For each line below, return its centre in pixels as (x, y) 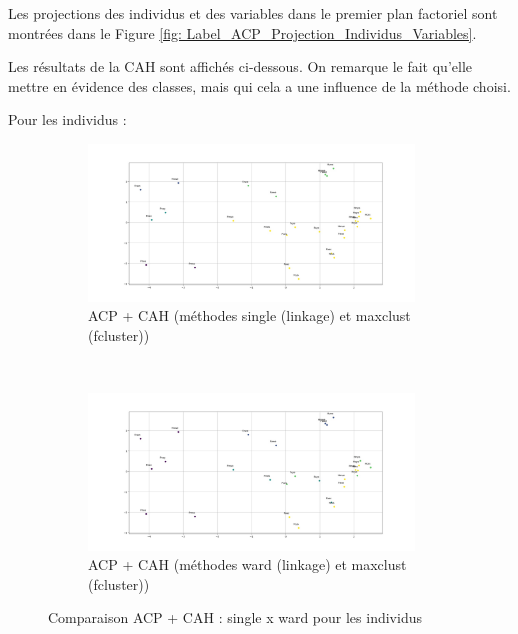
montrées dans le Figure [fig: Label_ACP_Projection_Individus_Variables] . (242, 32)
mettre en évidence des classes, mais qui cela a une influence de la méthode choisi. (259, 85)
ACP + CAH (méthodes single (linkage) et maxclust (249, 315)
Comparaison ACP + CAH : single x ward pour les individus (235, 617)
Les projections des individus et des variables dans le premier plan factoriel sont (253, 13)
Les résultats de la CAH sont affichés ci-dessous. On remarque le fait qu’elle (240, 66)
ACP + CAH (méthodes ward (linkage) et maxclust (247, 564)
